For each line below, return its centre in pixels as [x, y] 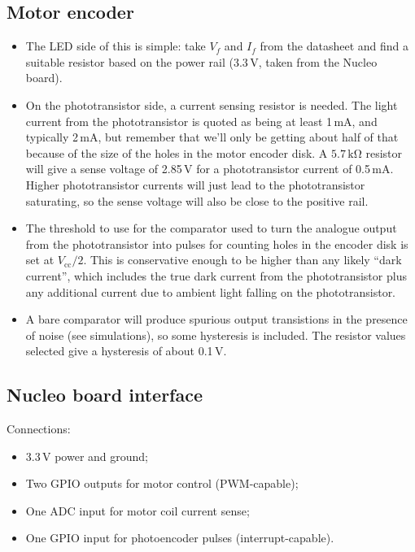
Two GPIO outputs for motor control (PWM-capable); [162, 483]
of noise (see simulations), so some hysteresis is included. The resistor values [216, 335]
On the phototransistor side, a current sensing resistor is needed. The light [212, 104]
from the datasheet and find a [334, 46]
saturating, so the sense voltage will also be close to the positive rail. [197, 200]
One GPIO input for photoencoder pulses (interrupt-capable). [180, 538]
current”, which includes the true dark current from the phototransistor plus [216, 275]
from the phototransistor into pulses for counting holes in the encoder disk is [217, 243]
